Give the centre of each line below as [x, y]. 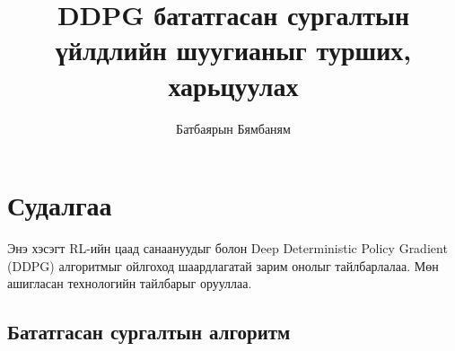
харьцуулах [233, 85]
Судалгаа [60, 205]
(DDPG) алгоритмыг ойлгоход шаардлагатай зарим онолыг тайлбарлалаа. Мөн [223, 265]
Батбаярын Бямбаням [233, 128]
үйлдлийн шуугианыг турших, [233, 50]
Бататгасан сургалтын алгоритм [149, 332]
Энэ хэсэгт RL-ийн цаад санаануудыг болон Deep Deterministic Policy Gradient [227, 248]
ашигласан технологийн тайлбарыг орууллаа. [130, 283]
